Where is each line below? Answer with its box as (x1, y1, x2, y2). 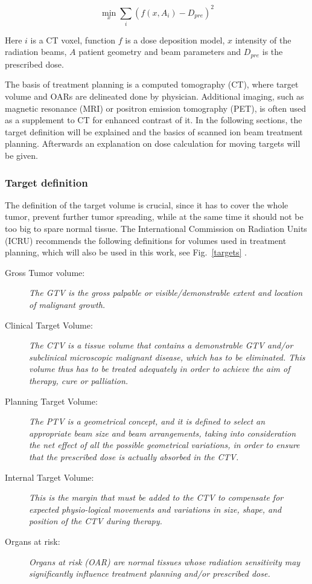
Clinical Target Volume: (5, 318, 93, 331)
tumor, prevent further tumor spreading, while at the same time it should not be (5, 210, 304, 223)
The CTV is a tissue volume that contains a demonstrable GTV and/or (29, 339, 293, 351)
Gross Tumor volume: (5, 266, 85, 278)
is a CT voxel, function (30, 33, 116, 46)
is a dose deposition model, (125, 33, 225, 46)
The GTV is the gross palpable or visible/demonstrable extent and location (29, 286, 303, 299)
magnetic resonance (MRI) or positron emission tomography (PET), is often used (5, 101, 306, 114)
